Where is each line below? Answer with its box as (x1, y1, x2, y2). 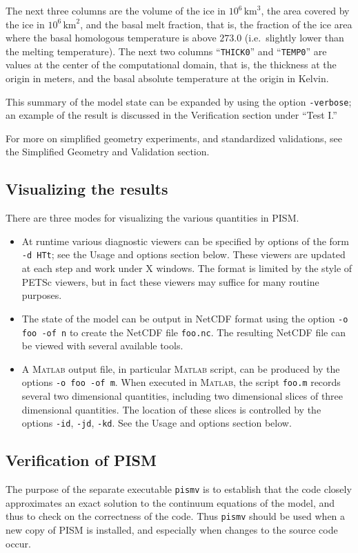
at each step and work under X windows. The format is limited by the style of (21, 261, 352, 275)
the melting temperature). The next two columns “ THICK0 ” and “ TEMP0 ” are (6, 43, 327, 58)
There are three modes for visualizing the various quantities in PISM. (6, 211, 299, 225)
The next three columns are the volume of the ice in (6, 3, 226, 17)
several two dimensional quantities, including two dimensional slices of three (21, 389, 344, 403)
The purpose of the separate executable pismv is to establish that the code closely (6, 482, 352, 496)
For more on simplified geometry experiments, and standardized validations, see (6, 130, 343, 145)
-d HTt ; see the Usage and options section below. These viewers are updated (21, 247, 346, 262)
